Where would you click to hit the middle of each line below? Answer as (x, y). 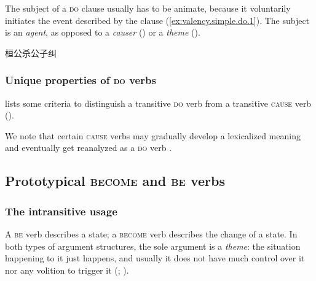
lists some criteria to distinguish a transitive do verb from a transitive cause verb (158, 103)
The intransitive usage (61, 211)
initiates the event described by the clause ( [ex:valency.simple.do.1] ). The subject (157, 20)
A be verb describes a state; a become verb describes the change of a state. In (151, 233)
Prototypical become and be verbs (115, 181)
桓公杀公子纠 (31, 52)
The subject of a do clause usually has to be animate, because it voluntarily (148, 8)
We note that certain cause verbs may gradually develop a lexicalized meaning (153, 135)
